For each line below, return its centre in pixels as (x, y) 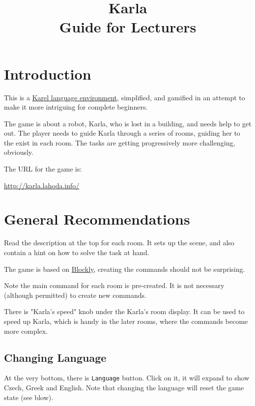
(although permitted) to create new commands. (75, 295)
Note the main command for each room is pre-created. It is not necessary (114, 285)
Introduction (48, 73)
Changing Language (55, 357)
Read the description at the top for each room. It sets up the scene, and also (119, 243)
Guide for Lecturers (128, 27)
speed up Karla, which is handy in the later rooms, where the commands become (126, 321)
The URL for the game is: (43, 169)
